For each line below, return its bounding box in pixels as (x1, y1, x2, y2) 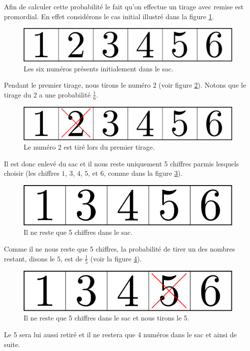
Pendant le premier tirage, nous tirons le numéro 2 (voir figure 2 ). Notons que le (4, 80, 246, 90)
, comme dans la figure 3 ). (103, 168, 183, 178)
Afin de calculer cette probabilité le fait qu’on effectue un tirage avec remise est (4, 1, 244, 11)
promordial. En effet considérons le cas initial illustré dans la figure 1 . (4, 11, 214, 21)
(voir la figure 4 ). (90, 253, 142, 263)
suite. (4, 339, 20, 349)
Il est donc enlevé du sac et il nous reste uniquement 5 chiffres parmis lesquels (4, 158, 239, 168)
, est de (60, 253, 83, 263)
